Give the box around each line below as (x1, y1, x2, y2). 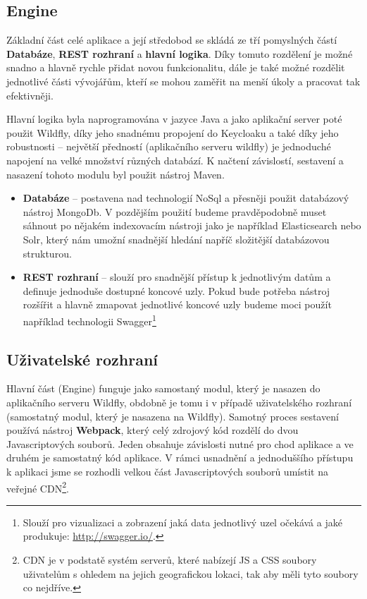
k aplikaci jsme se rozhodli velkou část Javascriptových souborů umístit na (6, 464, 328, 478)
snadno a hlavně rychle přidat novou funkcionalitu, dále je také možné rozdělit (6, 60, 345, 75)
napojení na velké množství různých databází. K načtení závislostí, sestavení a (6, 152, 344, 167)
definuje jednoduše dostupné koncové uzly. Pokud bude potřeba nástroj (23, 283, 330, 298)
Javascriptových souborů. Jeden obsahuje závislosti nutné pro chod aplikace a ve (6, 436, 354, 451)
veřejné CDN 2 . (6, 478, 69, 495)
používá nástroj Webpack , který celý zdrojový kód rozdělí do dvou (6, 423, 299, 437)
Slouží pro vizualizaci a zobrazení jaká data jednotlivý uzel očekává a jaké (23, 514, 342, 529)
